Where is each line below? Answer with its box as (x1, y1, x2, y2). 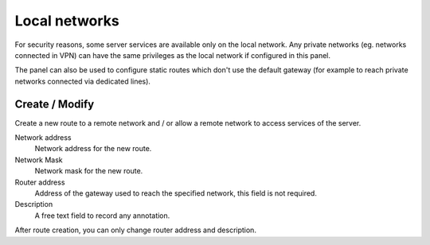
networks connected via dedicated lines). (14, 76, 151, 86)
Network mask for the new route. (34, 166, 143, 176)
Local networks (14, 12, 119, 29)
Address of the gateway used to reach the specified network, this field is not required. (34, 188, 318, 198)
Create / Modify (14, 97, 95, 111)
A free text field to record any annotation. (34, 211, 170, 220)
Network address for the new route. (34, 144, 152, 154)
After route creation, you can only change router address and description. (14, 225, 256, 235)
